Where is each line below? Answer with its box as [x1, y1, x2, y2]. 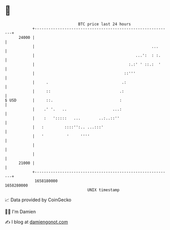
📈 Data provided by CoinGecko [5, 197, 72, 203]
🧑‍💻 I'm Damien [5, 208, 36, 215]
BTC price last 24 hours [78, 22, 131, 27]
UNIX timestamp [87, 187, 120, 193]
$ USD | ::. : [5, 97, 122, 103]
